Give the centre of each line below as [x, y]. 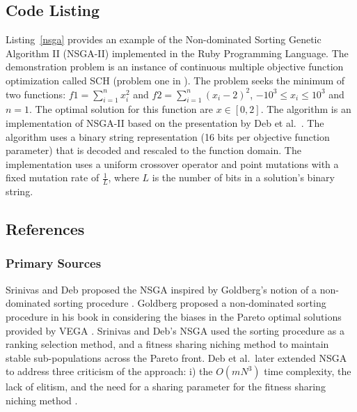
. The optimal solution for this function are [121, 109]
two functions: [36, 94]
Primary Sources [54, 263]
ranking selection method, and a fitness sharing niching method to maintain [167, 344]
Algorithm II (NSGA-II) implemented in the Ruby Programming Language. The [177, 53]
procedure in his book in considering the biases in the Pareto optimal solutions [174, 316]
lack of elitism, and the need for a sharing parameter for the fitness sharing [166, 387]
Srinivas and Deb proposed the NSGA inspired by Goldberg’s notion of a [161, 289]
